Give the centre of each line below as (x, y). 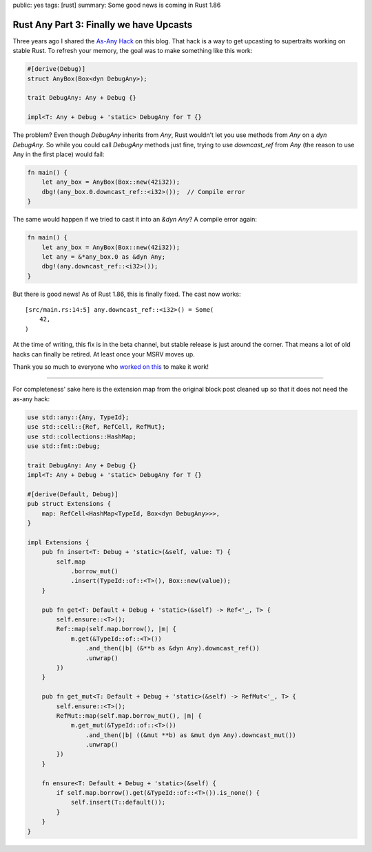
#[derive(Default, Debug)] (73, 494)
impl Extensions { (58, 542)
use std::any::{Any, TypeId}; (78, 417)
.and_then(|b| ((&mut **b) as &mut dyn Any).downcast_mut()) (190, 735)
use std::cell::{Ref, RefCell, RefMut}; (96, 427)
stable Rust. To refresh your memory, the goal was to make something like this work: (133, 51)
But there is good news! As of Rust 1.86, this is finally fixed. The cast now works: (127, 294)
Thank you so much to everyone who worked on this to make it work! (111, 367)
